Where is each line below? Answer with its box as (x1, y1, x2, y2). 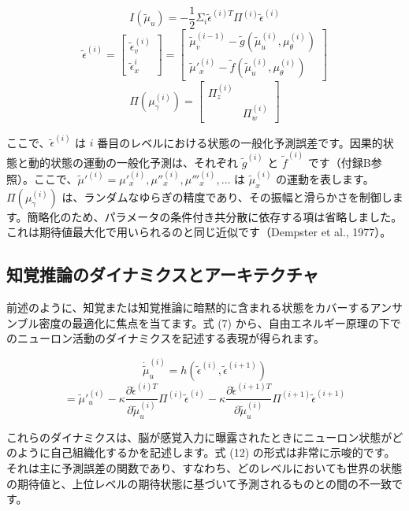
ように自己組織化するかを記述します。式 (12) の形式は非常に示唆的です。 (17, 444, 396, 461)
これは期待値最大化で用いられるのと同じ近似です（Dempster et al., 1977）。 (6, 224, 392, 240)
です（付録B (307, 154, 371, 170)
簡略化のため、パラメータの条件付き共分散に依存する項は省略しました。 (27, 208, 403, 224)
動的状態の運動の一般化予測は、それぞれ (28, 154, 238, 170)
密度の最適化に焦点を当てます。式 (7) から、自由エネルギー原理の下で (39, 314, 401, 331)
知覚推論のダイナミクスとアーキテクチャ (6, 262, 319, 287)
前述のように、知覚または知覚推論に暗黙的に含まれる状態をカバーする (6, 299, 370, 316)
